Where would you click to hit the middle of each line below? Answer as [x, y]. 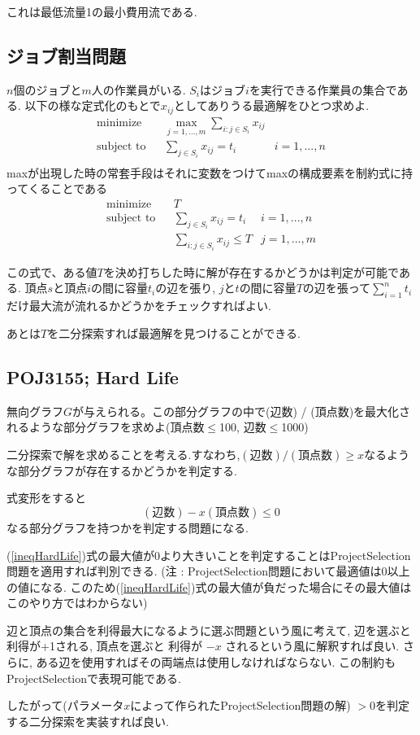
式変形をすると [46, 498]
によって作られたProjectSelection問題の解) [240, 705]
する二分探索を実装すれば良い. [88, 721]
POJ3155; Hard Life [93, 376]
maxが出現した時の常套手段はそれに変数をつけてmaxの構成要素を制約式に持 [210, 172]
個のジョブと [48, 89]
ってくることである [57, 188]
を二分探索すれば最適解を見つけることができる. [174, 332]
